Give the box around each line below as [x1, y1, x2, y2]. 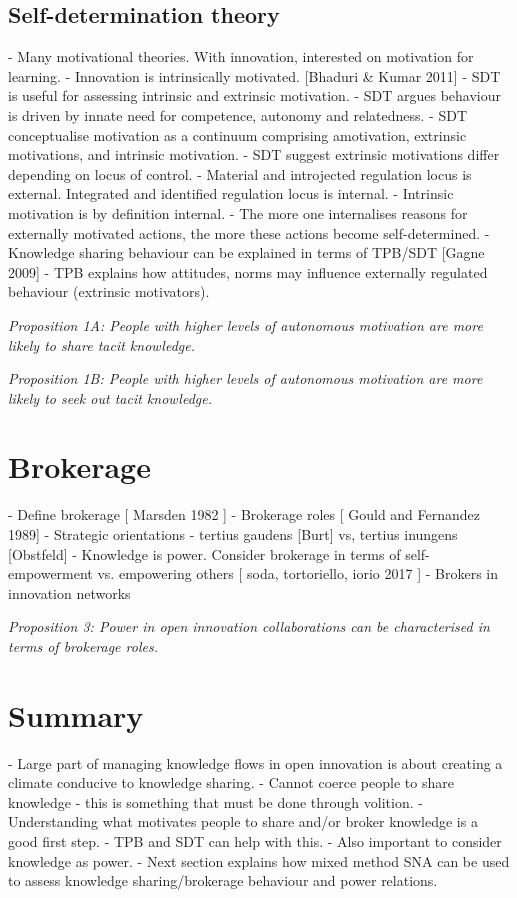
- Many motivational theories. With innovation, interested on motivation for [8, 46, 474, 67]
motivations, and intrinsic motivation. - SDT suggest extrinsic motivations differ [8, 144, 500, 165]
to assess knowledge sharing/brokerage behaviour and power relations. [8, 870, 438, 891]
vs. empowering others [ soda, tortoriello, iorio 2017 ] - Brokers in [97, 563, 498, 584]
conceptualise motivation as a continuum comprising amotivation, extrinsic [8, 124, 467, 145]
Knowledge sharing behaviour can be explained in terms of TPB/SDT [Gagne [8, 242, 485, 263]
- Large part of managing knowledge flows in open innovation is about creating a [8, 752, 503, 773]
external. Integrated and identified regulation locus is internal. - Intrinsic [8, 183, 454, 204]
